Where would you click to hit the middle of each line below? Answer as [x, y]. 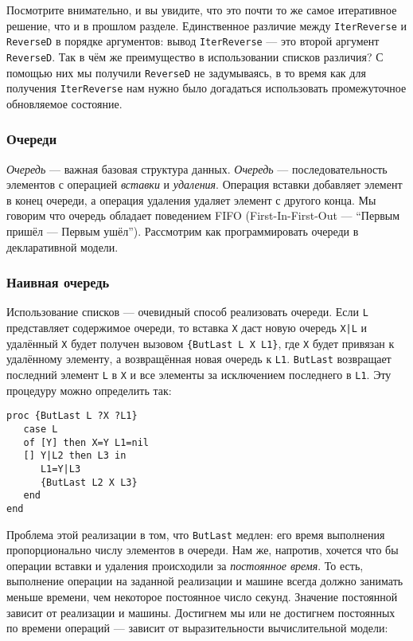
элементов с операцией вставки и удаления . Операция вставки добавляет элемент [205, 184]
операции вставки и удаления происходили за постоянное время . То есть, [185, 565]
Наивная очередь [58, 282]
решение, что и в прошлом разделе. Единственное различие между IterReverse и [206, 25]
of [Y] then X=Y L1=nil [86, 442]
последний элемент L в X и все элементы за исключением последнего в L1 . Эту [199, 375]
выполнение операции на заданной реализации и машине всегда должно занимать [205, 581]
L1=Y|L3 [60, 469]
